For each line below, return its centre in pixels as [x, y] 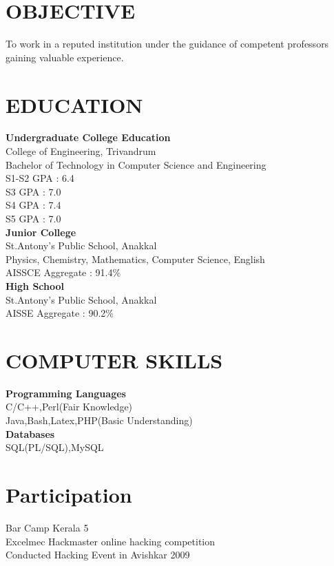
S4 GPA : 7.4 [33, 205]
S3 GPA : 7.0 [33, 191]
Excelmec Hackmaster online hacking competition [111, 541]
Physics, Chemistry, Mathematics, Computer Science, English [135, 259]
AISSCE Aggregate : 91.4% [63, 272]
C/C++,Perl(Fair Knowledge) [69, 407]
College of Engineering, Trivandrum [81, 151]
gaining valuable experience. [65, 57]
